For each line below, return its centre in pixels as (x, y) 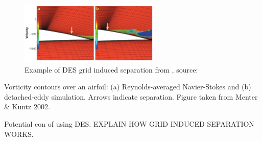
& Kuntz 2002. (27, 107)
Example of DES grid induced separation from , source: (111, 69)
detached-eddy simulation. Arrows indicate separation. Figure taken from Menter (131, 96)
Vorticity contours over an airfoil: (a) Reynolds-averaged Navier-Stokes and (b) (128, 87)
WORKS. (19, 134)
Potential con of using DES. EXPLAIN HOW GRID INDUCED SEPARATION (129, 123)
